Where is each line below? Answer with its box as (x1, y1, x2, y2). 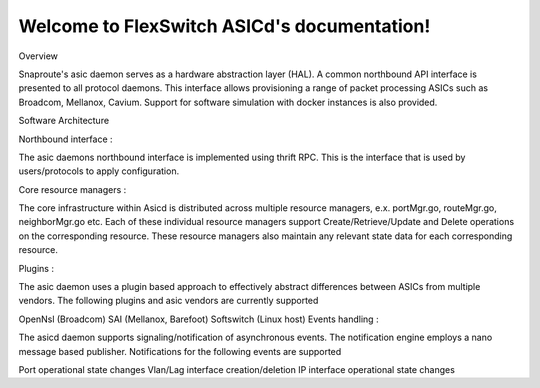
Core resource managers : (18, 183, 127, 195)
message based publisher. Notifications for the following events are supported (18, 345, 342, 357)
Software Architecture (18, 115, 110, 127)
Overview (18, 50, 59, 62)
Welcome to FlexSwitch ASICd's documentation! (18, 15, 431, 37)
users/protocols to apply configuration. (18, 165, 180, 177)
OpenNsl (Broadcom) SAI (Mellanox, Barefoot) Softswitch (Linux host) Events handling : (18, 313, 379, 325)
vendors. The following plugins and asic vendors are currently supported (18, 295, 319, 307)
